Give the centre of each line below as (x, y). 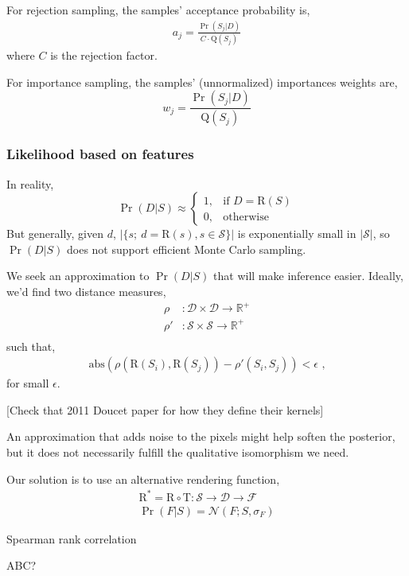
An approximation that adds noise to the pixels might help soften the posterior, (201, 436)
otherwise (246, 217)
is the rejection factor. (104, 55)
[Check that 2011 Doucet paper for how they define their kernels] (165, 409)
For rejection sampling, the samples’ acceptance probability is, (158, 10)
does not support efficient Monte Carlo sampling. (187, 249)
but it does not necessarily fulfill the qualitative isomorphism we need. (178, 452)
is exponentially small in (297, 234)
